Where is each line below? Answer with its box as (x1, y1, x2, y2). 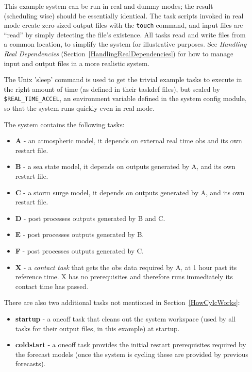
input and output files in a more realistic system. (4, 58, 150, 68)
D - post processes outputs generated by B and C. (15, 213, 165, 223)
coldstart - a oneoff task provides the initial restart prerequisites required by (15, 339, 246, 350)
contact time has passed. (15, 281, 88, 291)
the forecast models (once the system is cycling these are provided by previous (15, 349, 249, 359)
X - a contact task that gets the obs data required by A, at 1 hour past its (15, 262, 237, 272)
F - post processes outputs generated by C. (15, 246, 144, 255)
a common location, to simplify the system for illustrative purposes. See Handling (4, 39, 247, 49)
